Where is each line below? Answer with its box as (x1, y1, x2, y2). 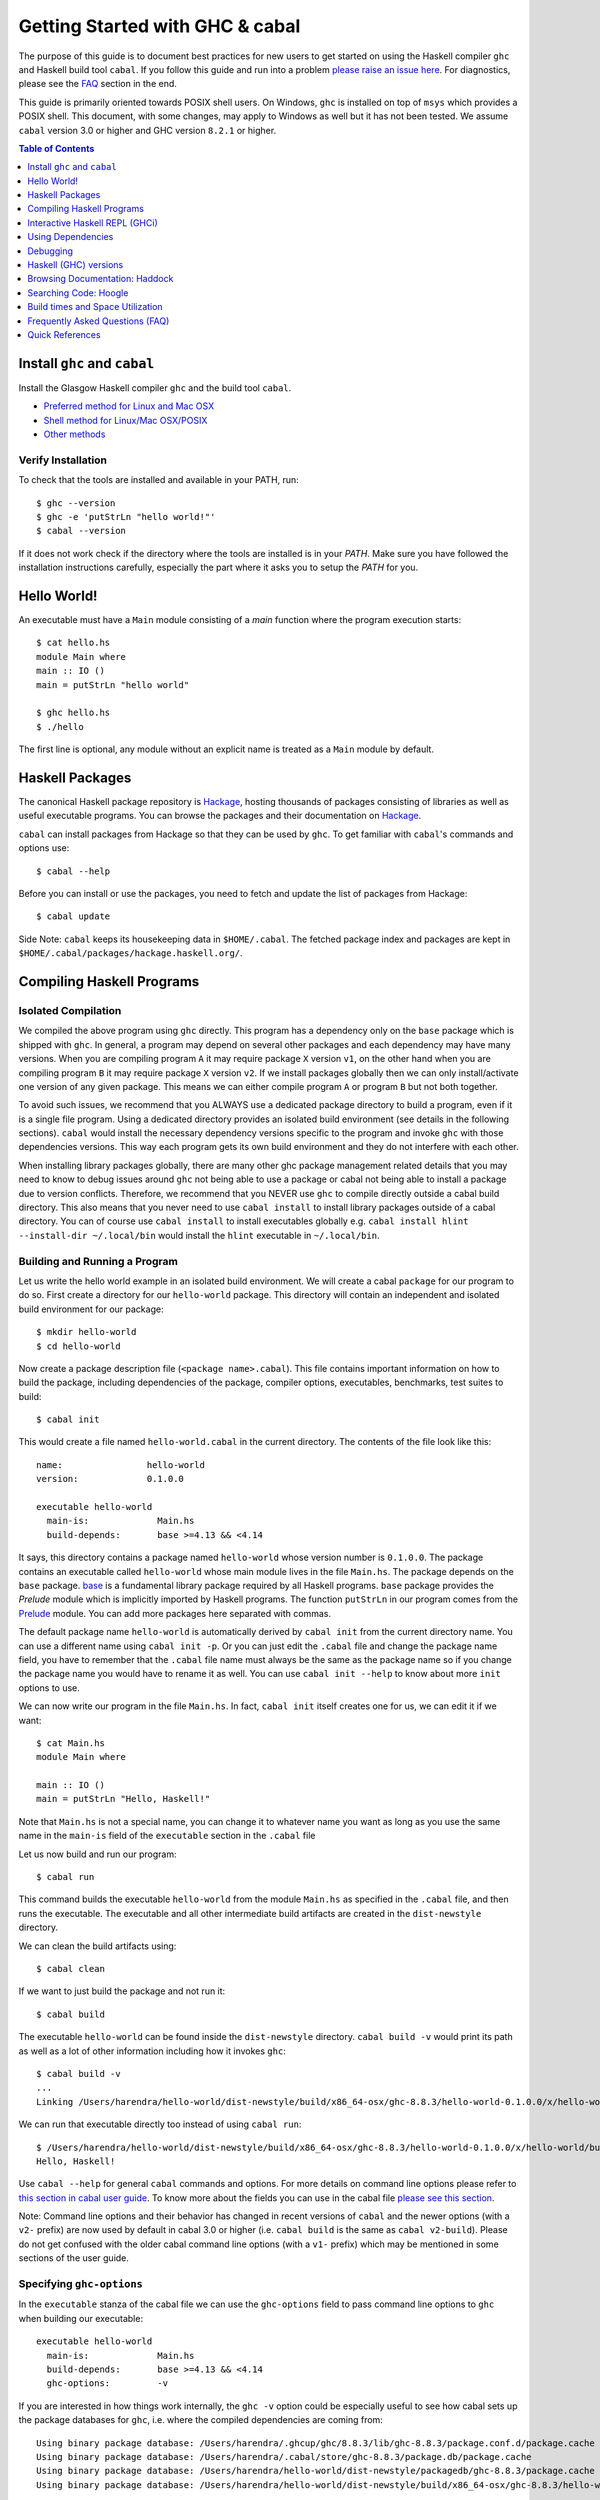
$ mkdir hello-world (36, 1326, 137, 1338)
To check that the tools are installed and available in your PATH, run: (18, 474, 299, 486)
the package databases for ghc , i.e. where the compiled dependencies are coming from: (18, 2414, 384, 2426)
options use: (18, 842, 70, 854)
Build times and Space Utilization (27, 301, 164, 313)
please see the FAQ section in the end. (18, 78, 177, 90)
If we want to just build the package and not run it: (18, 1985, 226, 1997)
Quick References (27, 328, 101, 340)
